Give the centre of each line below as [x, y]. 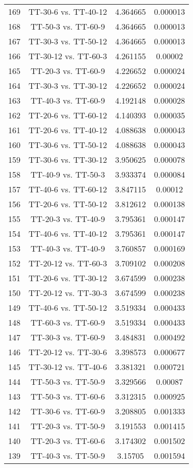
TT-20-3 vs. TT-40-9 [68, 219]
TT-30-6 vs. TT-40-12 [68, 11]
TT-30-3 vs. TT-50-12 [68, 41]
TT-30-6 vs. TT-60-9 [68, 411]
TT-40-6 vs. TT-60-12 [68, 189]
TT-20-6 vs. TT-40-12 [68, 130]
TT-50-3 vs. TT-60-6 [68, 396]
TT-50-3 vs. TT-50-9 [68, 381]
